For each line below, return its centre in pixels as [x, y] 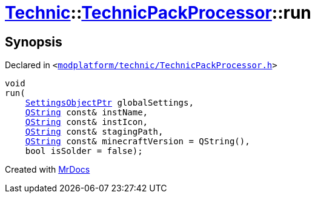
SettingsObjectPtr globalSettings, [109, 103]
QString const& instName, [87, 113]
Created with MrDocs [48, 170]
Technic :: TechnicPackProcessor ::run [158, 13]
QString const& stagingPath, [94, 132]
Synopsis [34, 42]
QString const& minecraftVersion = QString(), [138, 142]
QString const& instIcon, [87, 122]
